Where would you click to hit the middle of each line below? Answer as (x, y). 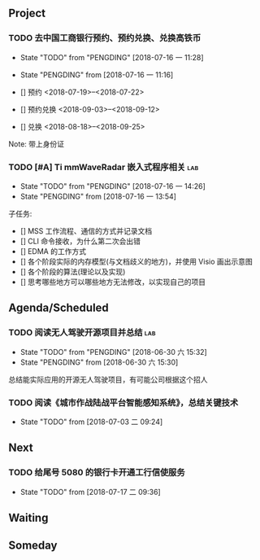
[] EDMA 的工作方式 (53, 251)
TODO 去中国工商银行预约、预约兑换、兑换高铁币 (105, 38)
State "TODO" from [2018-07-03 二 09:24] (91, 422)
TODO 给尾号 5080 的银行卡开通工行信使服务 (97, 473)
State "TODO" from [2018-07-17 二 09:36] (90, 492)
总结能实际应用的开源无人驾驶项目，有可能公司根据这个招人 (108, 379)
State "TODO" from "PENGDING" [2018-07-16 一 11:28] (112, 57)
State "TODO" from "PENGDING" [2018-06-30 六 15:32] (113, 352)
